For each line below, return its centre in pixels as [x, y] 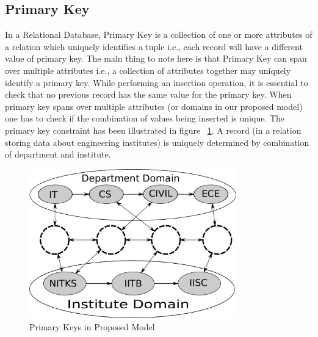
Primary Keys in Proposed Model [92, 326]
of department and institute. [58, 154]
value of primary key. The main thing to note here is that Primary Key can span [156, 58]
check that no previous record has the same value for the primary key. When [148, 94]
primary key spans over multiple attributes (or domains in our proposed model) [154, 106]
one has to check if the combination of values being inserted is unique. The [145, 118]
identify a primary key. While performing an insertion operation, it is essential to [157, 82]
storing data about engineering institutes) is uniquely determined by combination [157, 142]
